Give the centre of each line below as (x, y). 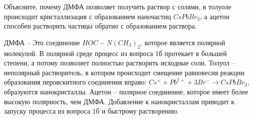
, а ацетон (215, 16)
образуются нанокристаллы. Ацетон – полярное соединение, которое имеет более (126, 91)
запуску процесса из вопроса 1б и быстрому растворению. (92, 111)
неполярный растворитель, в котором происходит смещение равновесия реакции (124, 72)
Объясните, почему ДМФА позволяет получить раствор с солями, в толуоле (118, 6)
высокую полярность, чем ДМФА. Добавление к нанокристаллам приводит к (119, 101)
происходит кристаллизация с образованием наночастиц (88, 16)
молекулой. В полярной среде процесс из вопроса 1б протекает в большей (115, 53)
